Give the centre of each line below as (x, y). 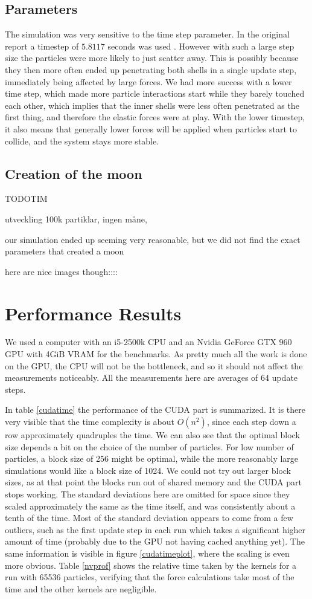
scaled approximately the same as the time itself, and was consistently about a (150, 506)
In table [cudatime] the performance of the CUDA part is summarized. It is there (155, 410)
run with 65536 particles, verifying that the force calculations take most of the (150, 577)
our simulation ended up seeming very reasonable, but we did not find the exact (153, 239)
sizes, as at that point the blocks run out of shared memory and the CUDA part (153, 482)
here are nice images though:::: (61, 271)
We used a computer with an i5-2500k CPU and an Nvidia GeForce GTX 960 (148, 342)
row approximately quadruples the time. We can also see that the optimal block (152, 435)
